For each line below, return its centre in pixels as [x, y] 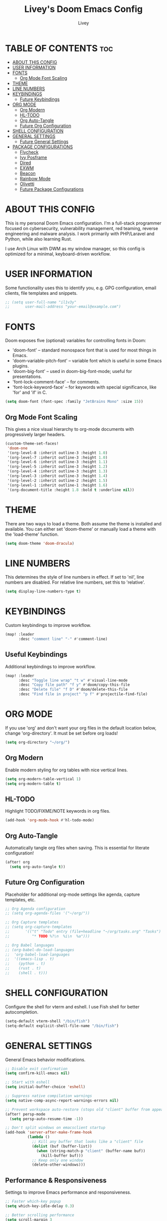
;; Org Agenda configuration [35, 909]
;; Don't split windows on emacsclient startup [55, 1128]
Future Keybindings [40, 99]
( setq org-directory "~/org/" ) [38, 742]
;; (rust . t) [23, 969]
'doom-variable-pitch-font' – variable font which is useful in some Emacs [87, 361]
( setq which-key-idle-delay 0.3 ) [40, 1206]
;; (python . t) [25, 964]
